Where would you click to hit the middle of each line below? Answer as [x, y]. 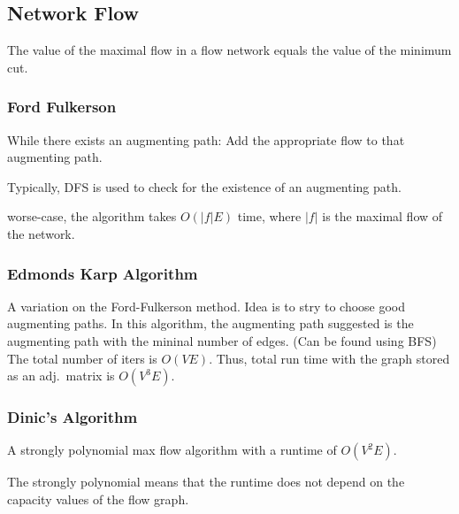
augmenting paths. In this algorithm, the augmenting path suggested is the [210, 323]
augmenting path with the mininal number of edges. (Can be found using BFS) [222, 340]
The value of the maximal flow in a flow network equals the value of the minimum [229, 50]
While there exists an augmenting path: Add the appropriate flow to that [206, 139]
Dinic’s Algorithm [73, 417]
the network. [41, 233]
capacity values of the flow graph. [98, 499]
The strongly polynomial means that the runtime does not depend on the [206, 482]
